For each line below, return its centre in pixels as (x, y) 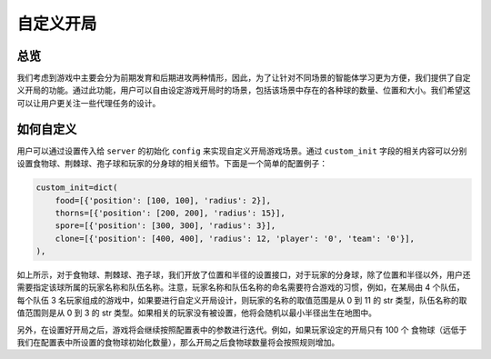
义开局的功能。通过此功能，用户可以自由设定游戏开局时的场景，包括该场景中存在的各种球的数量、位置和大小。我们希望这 (244, 90)
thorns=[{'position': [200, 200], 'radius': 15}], (170, 213)
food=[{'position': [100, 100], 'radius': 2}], (163, 200)
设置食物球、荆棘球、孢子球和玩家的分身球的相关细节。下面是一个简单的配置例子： (172, 164)
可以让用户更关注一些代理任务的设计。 (89, 103)
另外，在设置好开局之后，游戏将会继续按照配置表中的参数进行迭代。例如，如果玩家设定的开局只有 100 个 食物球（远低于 (242, 329)
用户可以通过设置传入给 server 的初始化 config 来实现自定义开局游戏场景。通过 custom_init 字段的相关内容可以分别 (242, 151)
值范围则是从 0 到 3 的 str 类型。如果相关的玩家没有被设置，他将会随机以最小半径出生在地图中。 (197, 313)
